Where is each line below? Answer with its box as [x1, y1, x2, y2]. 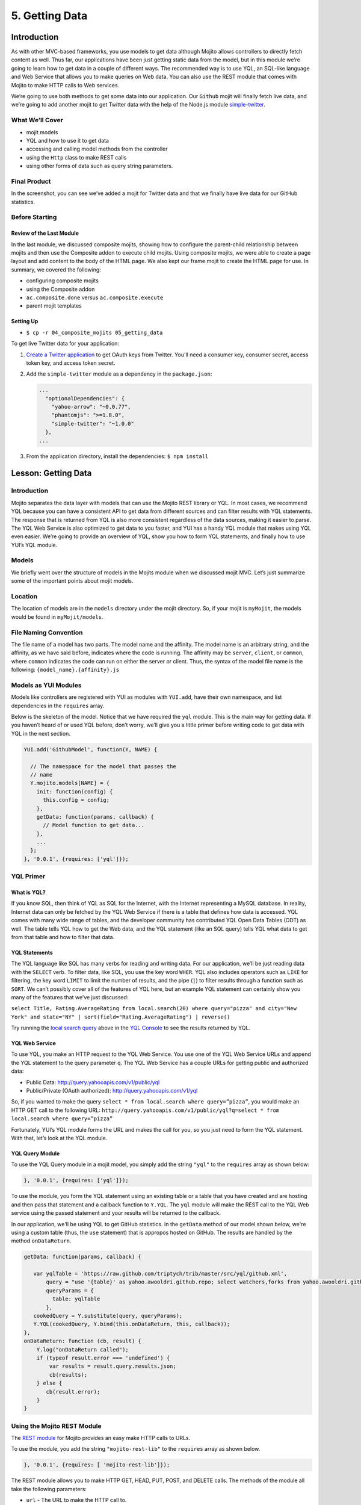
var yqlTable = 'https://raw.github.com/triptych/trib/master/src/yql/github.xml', [33, 1270, 288, 1277]
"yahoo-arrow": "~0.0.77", [51, 403, 132, 411]
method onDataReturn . [11, 1237, 72, 1244]
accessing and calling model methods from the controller [26, 145, 168, 153]
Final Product [11, 177, 51, 185]
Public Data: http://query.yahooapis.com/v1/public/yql [26, 1078, 160, 1086]
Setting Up [11, 318, 39, 325]
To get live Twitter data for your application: [11, 340, 120, 347]
